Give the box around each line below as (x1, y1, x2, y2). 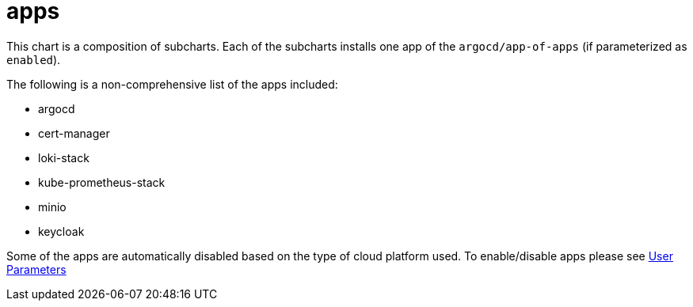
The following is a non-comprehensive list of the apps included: (6, 77, 338, 91)
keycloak (38, 224, 85, 238)
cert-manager (38, 126, 110, 140)
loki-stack (38, 150, 89, 165)
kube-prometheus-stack (38, 175, 166, 189)
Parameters (6, 262, 67, 276)
